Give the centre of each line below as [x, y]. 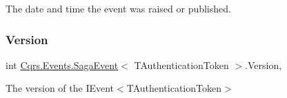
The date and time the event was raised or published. [118, 8]
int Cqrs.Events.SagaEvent [62, 65]
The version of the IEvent [60, 88]
